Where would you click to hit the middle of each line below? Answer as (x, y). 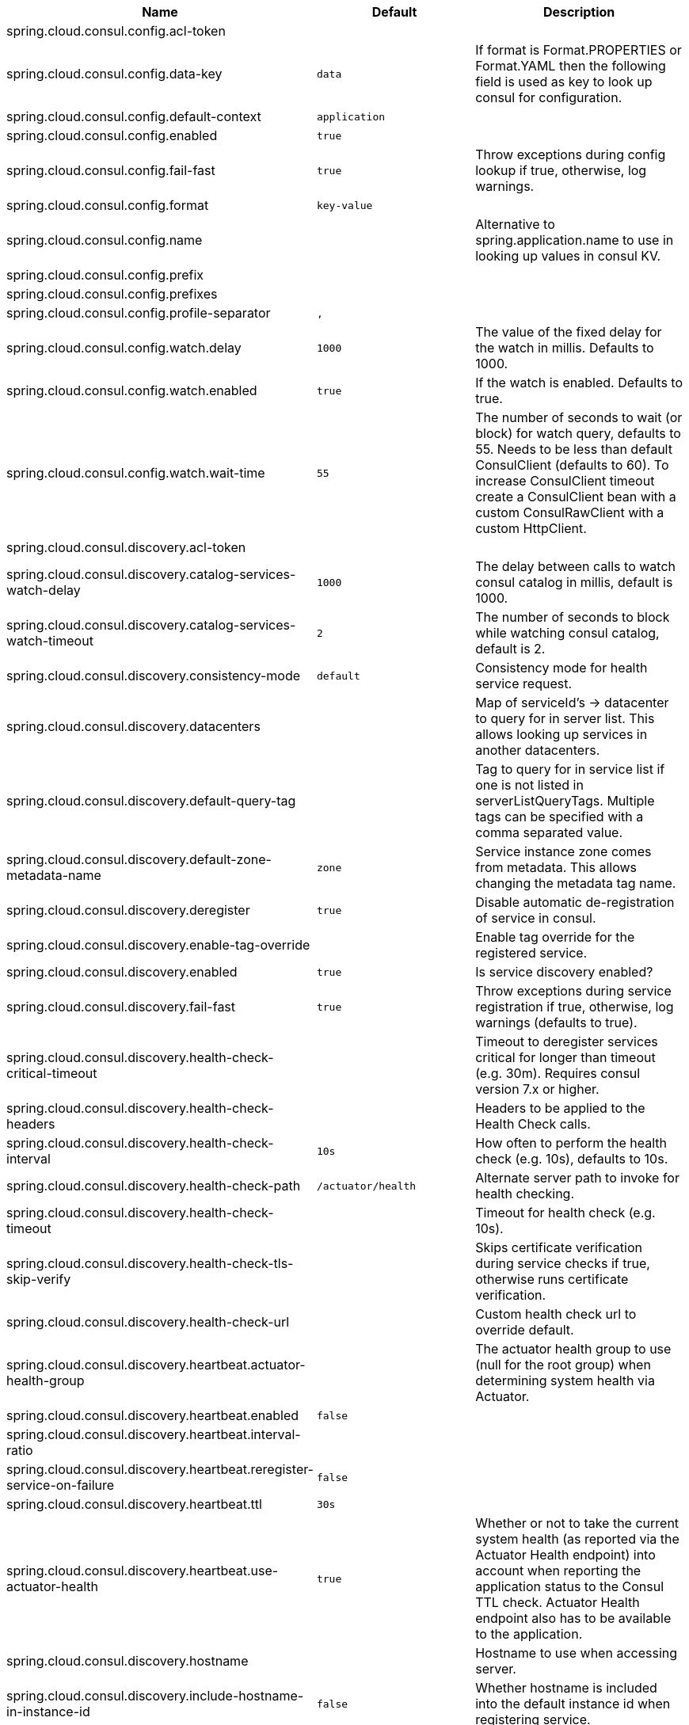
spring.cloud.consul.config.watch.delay (124, 348)
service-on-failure (61, 1485)
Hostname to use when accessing (577, 1653)
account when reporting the (558, 1571)
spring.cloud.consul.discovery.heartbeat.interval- (154, 1434)
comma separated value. (549, 832)
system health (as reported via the (577, 1539)
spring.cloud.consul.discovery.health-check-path (154, 1186)
